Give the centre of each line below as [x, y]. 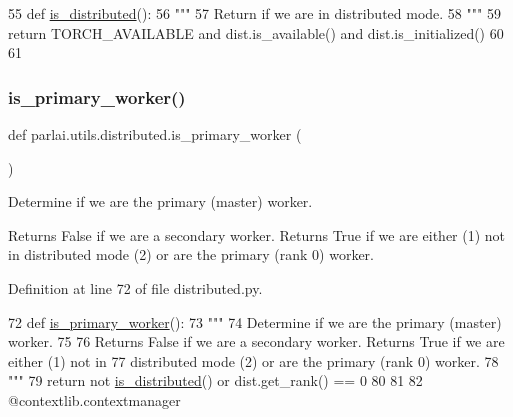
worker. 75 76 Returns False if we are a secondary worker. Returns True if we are [256, 341]
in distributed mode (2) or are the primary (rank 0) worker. [191, 254]
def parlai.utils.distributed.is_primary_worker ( [155, 134]
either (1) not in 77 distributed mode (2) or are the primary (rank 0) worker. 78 [253, 360]
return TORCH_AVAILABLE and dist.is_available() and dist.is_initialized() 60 [256, 32]
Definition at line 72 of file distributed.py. [135, 287]
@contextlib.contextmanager [94, 399]
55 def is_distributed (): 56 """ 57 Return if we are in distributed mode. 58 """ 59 [254, 13]
